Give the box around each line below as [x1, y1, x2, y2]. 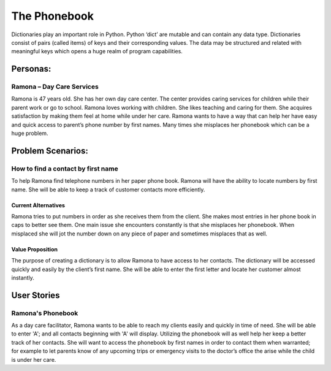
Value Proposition [11, 245, 58, 253]
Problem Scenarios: [11, 145, 88, 156]
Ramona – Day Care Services [11, 83, 99, 91]
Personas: [11, 64, 51, 74]
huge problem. [11, 129, 48, 137]
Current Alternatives [11, 201, 66, 208]
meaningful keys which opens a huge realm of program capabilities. [11, 48, 183, 55]
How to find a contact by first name [11, 164, 119, 173]
